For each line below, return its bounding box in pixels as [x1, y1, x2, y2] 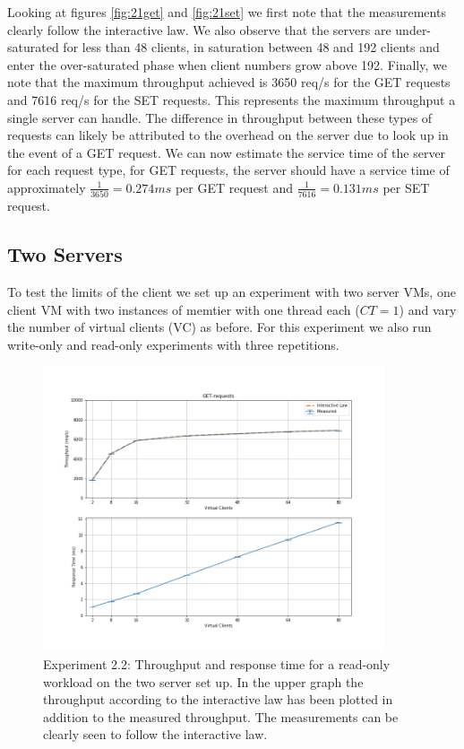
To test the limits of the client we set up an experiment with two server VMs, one [7, 283, 456, 301]
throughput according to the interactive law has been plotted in [43, 690, 393, 709]
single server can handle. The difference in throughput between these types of [7, 108, 433, 126]
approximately [7, 178, 86, 196]
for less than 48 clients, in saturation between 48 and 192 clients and [63, 38, 440, 57]
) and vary [399, 300, 457, 318]
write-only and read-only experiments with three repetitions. [7, 335, 339, 353]
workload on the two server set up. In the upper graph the [43, 672, 364, 691]
